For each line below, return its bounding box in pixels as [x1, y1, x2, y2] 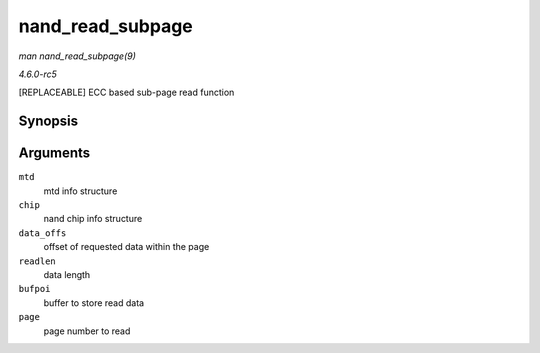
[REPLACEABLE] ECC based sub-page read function [18, 86, 235, 99]
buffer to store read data [43, 296, 145, 309]
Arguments [18, 145, 91, 162]
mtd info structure [43, 185, 118, 197]
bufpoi [18, 283, 51, 295]
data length [43, 268, 91, 280]
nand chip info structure [43, 213, 143, 225]
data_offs [18, 227, 67, 239]
